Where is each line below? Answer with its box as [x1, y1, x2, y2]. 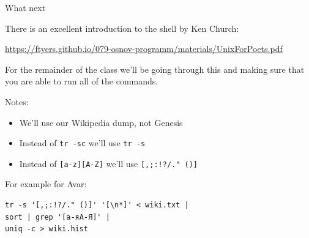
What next [5, 1, 46, 13]
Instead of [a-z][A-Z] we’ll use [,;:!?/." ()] [19, 157, 198, 169]
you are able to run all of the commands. [5, 75, 158, 87]
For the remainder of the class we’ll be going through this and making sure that [5, 62, 305, 75]
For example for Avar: [5, 177, 87, 190]
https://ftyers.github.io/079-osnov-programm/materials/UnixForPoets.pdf [5, 42, 283, 55]
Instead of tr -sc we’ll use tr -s [19, 136, 146, 149]
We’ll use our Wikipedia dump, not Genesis [19, 116, 183, 128]
